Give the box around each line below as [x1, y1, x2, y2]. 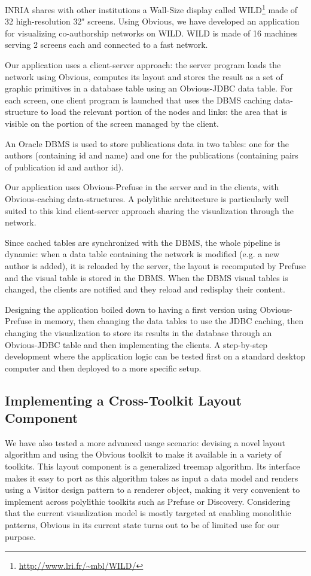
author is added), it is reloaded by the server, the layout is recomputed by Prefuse [5, 259, 306, 272]
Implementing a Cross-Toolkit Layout [5, 391, 242, 409]
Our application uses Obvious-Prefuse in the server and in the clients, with [5, 181, 279, 193]
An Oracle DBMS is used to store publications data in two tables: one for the [5, 137, 289, 150]
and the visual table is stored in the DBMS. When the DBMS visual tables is [5, 271, 288, 284]
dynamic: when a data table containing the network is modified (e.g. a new [5, 248, 280, 260]
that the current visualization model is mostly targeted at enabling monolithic [5, 507, 291, 519]
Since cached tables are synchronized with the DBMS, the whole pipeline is [5, 236, 280, 248]
